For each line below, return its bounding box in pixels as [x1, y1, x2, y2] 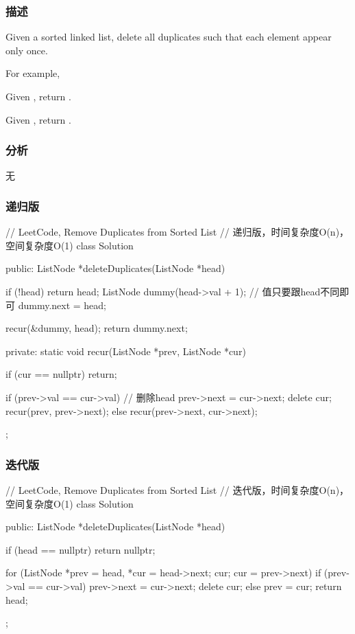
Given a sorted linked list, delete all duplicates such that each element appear [5, 30, 332, 44]
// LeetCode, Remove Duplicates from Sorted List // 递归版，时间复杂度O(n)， [5, 225, 350, 239]
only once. [5, 43, 48, 57]
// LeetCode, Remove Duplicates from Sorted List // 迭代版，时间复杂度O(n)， [5, 482, 350, 497]
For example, [5, 66, 60, 80]
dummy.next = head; [18, 297, 107, 312]
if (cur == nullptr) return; [5, 367, 117, 381]
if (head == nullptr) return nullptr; [5, 542, 156, 556]
